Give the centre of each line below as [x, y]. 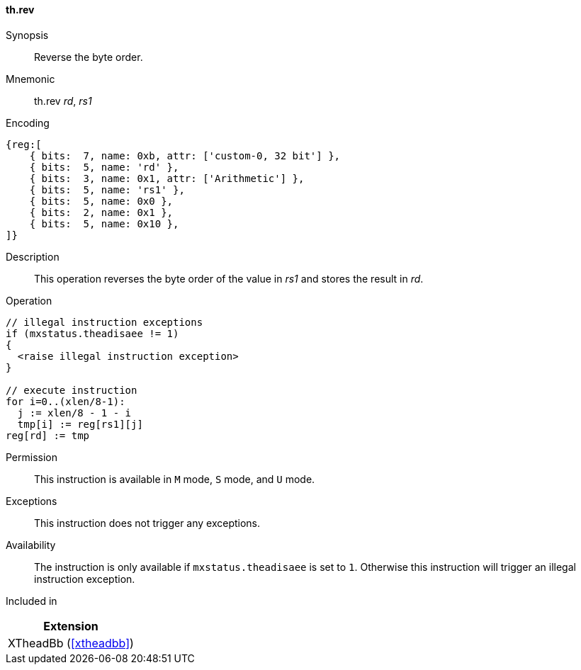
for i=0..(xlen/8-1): [66, 401]
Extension [71, 626]
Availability [31, 545]
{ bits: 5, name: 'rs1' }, [107, 189]
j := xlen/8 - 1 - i [74, 413]
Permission [32, 457]
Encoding [28, 123]
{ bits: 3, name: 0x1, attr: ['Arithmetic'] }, [167, 178]
